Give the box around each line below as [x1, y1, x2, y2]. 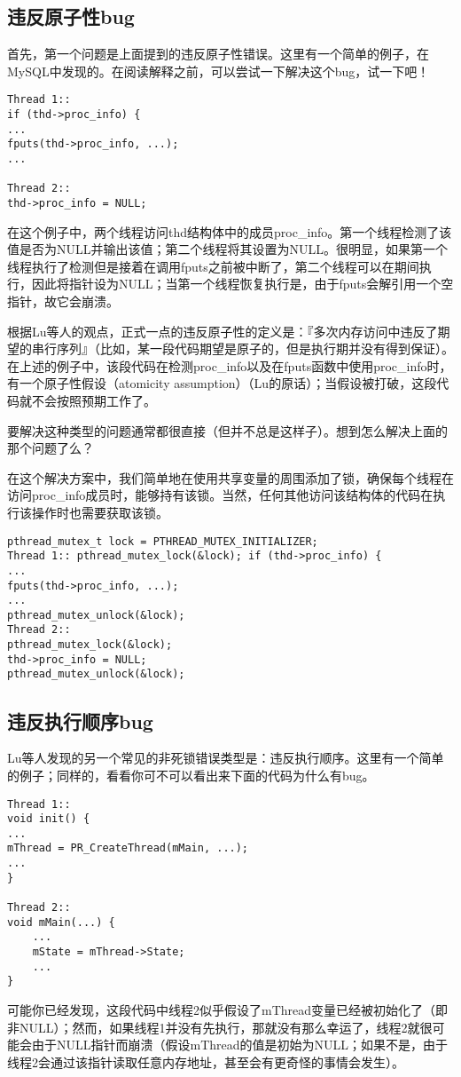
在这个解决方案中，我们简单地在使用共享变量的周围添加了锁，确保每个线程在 [7, 468, 454, 487]
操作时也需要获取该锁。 [31, 503, 168, 521]
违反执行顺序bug [7, 707, 153, 734]
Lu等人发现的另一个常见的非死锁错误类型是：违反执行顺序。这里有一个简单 [7, 748, 444, 767]
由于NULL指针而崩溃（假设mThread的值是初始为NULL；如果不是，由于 [31, 1035, 449, 1054]
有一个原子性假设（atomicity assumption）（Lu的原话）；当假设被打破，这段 [7, 374, 437, 392]
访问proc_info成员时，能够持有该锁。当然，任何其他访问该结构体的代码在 [7, 486, 434, 504]
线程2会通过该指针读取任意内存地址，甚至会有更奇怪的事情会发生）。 [7, 1052, 404, 1071]
